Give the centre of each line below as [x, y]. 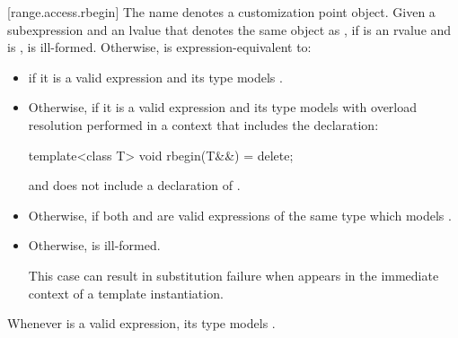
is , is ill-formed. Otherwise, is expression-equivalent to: [159, 47]
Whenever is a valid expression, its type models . [141, 323]
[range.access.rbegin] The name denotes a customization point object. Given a [221, 12]
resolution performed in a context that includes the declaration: [203, 124]
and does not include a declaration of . [134, 185]
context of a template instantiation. [126, 293]
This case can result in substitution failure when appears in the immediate [233, 275]
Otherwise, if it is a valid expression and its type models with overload [223, 107]
